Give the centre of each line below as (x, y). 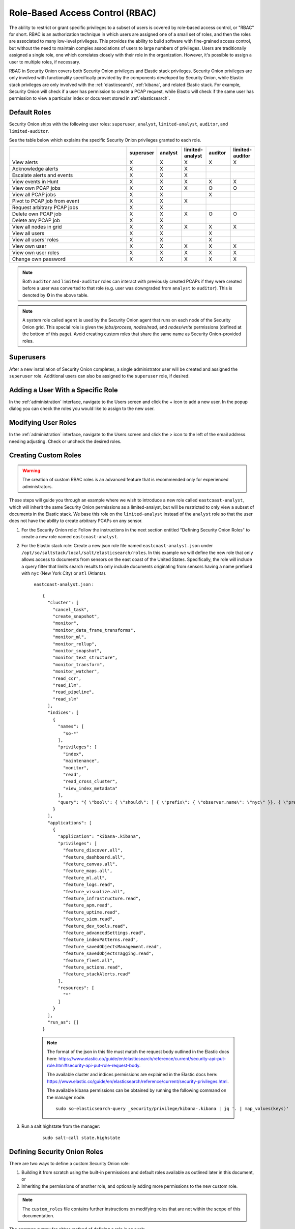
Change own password (39, 259)
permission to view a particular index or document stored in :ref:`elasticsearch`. (89, 98)
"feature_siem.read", (89, 919)
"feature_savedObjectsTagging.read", (109, 953)
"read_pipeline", (73, 692)
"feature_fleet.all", (89, 960)
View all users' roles (35, 239)
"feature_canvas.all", (90, 864)
